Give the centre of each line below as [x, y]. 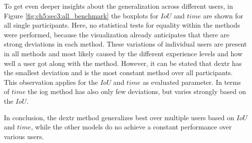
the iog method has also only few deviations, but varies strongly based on [137, 91]
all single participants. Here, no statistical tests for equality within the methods [122, 25]
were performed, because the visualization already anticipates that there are [117, 34]
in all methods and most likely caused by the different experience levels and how [123, 53]
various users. [24, 136]
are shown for [223, 15]
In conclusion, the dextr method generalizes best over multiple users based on [119, 117]
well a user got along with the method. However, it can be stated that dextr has [123, 63]
